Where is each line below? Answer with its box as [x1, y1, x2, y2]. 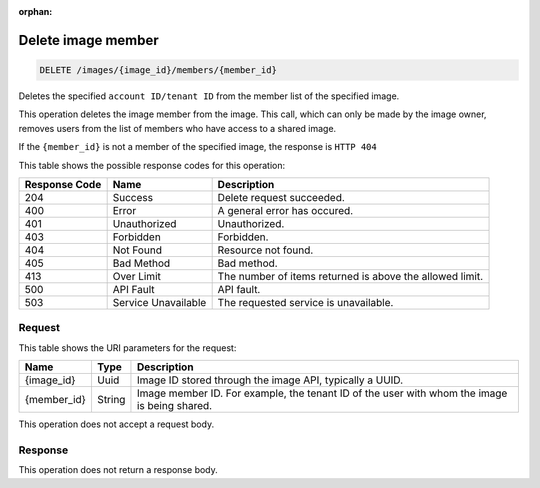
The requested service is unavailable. [217, 295, 394, 309]
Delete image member [18, 31, 159, 49]
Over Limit [112, 269, 162, 283]
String [96, 393, 126, 407]
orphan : [18, 6, 53, 17]
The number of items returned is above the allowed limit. [217, 269, 484, 283]
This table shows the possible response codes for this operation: [18, 159, 286, 171]
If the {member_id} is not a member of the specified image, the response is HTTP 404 [18, 141, 377, 153]
